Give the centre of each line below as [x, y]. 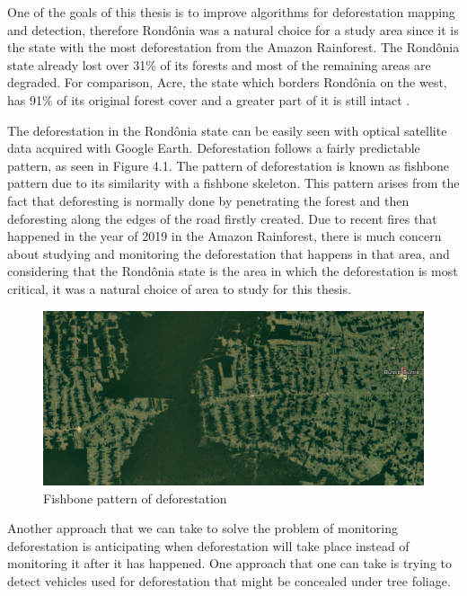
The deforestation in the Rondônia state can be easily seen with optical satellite [227, 130]
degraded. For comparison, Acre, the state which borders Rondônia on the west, [227, 82]
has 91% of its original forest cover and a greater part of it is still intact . [209, 99]
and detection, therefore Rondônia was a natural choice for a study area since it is [233, 29]
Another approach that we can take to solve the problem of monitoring [203, 528]
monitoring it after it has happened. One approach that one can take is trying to [230, 563]
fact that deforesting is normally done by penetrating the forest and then [208, 200]
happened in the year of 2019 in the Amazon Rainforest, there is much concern [225, 236]
